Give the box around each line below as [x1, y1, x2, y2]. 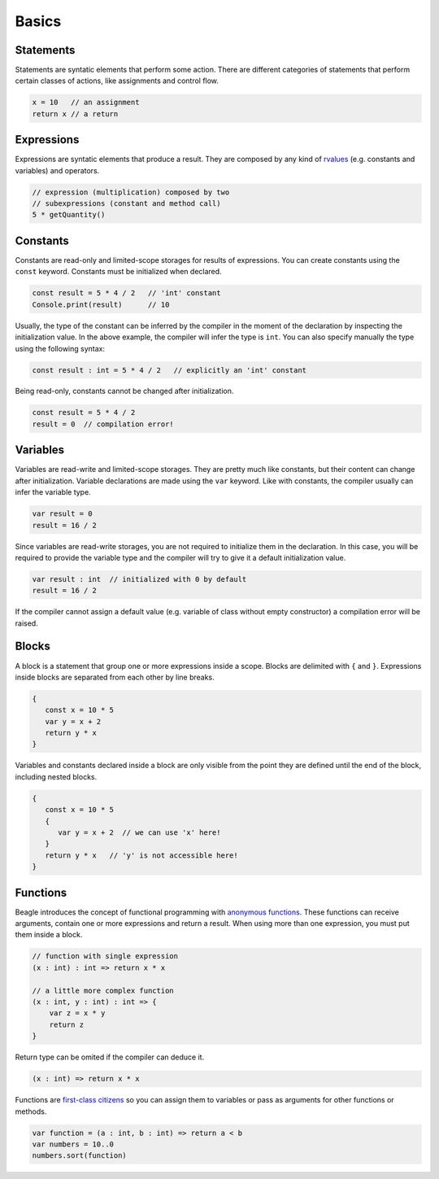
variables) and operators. [15, 165, 100, 175]
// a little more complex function [32, 985, 174, 995]
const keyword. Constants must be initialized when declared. [15, 267, 223, 277]
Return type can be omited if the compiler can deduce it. [15, 1052, 205, 1062]
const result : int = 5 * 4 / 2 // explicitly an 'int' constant [32, 365, 307, 374]
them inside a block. [15, 930, 83, 940]
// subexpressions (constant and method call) [32, 199, 221, 208]
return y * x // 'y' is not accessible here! [45, 850, 239, 860]
